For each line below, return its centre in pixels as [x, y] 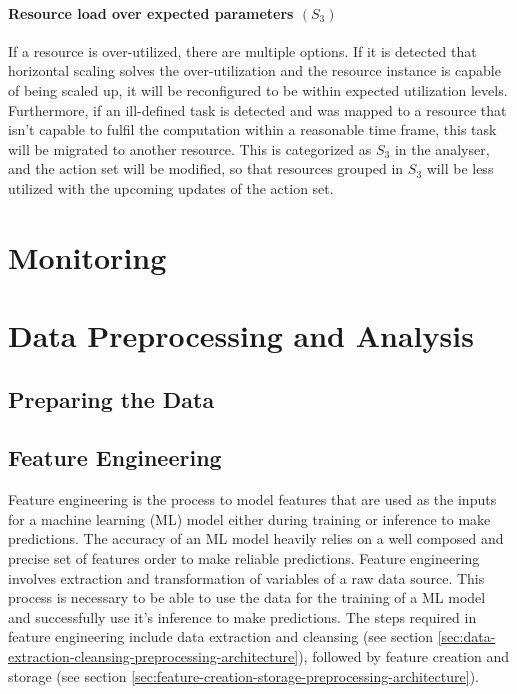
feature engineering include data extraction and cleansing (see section [221, 636]
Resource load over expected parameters [151, 12]
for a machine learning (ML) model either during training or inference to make [249, 518]
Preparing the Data [111, 398]
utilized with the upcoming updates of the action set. [171, 187]
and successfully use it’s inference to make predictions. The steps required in [242, 616]
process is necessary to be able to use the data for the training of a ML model [247, 597]
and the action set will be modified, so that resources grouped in [206, 168]
